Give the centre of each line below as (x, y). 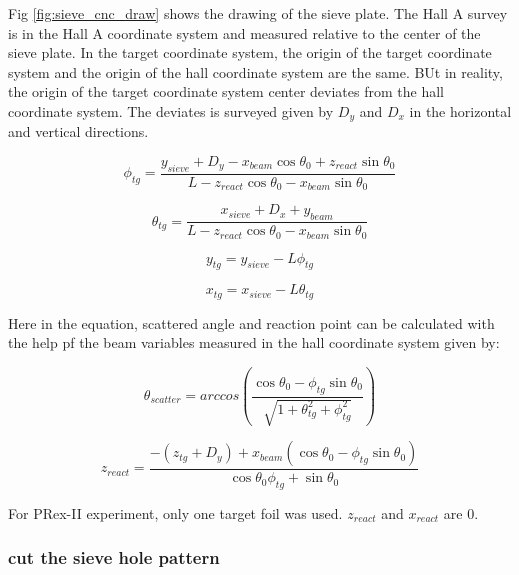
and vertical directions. (78, 131)
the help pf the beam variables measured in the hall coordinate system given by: (254, 342)
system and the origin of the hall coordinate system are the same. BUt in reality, (255, 71)
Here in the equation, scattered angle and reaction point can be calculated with (251, 322)
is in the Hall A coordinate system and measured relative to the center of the (244, 32)
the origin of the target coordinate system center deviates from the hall (226, 91)
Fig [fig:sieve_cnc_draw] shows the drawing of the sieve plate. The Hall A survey (258, 13)
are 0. (461, 512)
